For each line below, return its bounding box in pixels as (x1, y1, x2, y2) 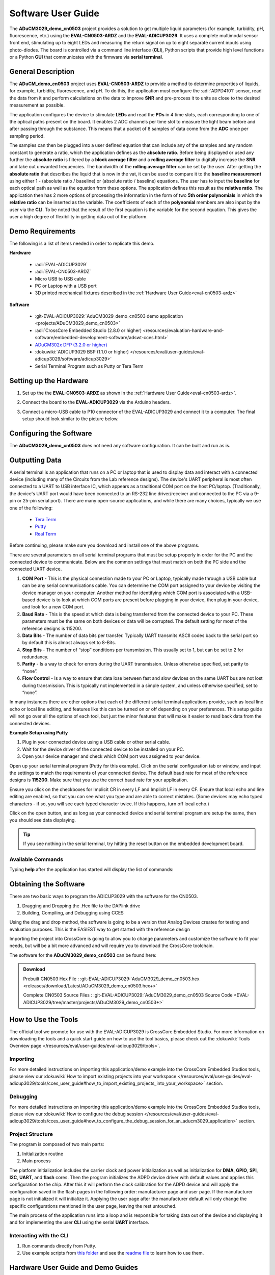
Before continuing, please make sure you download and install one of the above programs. (9, 542, 200, 548)
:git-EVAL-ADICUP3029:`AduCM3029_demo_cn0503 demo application (35, 313, 183, 319)
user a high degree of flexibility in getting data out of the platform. (9, 214, 148, 220)
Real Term (35, 530, 57, 537)
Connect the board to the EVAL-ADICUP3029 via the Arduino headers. (22, 399, 171, 405)
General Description (9, 67, 75, 76)
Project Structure (9, 1131, 53, 1138)
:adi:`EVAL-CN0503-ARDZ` (35, 268, 91, 275)
